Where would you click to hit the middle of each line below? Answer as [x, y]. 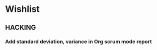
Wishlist [22, 9]
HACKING [21, 27]
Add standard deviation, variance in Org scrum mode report [78, 42]
